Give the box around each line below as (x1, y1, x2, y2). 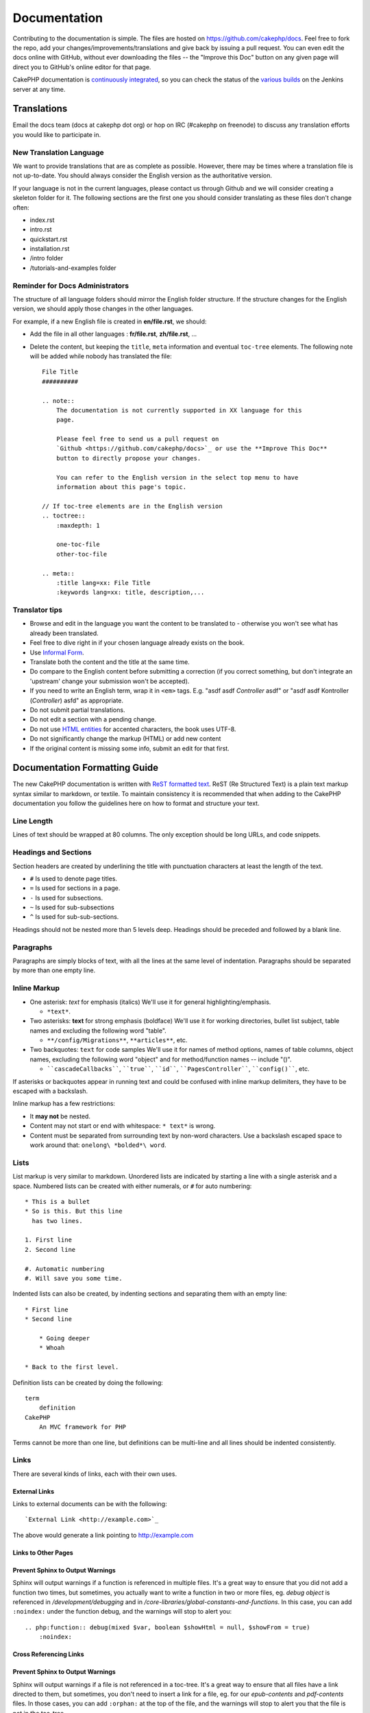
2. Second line (25, 1246, 76, 1253)
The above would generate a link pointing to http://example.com (12, 1531, 194, 1539)
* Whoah (38, 1344, 65, 1352)
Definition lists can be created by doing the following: (12, 1378, 164, 1387)
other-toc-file (56, 550, 108, 558)
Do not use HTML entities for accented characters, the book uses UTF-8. (29, 725, 236, 733)
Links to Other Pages (12, 1549, 73, 1557)
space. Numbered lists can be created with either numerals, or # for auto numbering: (12, 1182, 252, 1190)
